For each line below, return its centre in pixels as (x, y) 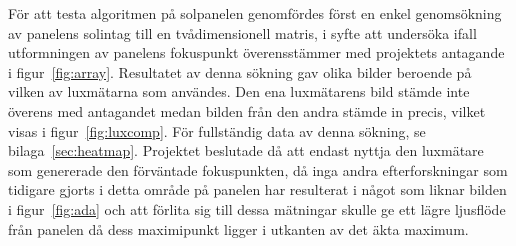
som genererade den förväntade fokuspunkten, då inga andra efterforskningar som (258, 169)
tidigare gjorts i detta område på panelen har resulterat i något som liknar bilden (257, 189)
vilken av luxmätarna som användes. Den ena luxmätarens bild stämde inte (239, 91)
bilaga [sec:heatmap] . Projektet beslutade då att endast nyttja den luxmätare (246, 150)
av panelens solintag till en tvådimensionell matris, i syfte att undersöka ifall (242, 32)
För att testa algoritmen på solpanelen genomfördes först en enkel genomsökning (255, 13)
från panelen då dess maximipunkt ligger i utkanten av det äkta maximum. (238, 228)
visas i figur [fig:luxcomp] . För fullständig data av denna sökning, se (217, 130)
